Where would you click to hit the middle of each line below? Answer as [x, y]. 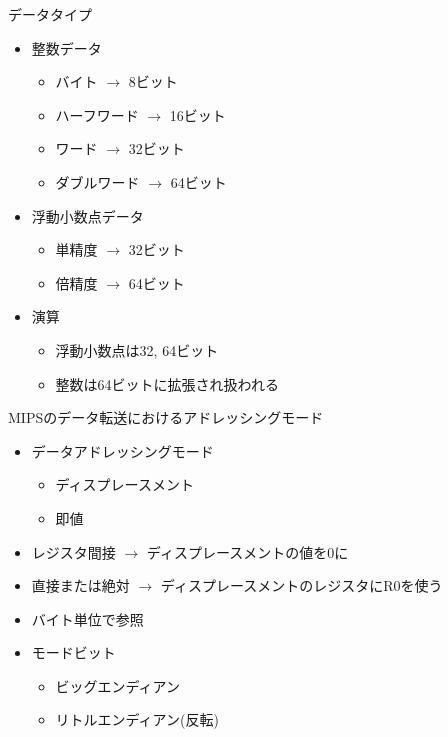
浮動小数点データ [87, 215]
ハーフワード [97, 114]
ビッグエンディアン [118, 685]
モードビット [73, 652]
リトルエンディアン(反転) [137, 719]
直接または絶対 [80, 585]
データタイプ [50, 14]
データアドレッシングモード [122, 450]
